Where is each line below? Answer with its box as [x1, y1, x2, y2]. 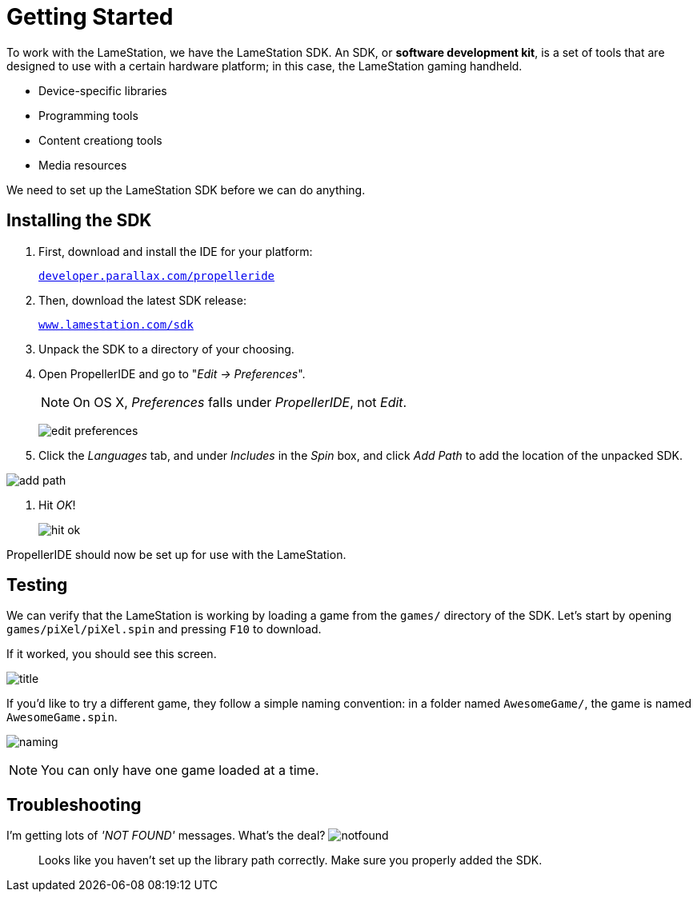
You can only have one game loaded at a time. [41, 762, 319, 779]
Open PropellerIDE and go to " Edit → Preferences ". [38, 366, 306, 381]
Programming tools [38, 108, 138, 122]
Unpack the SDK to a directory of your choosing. [38, 341, 294, 356]
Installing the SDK [6, 210, 152, 231]
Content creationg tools [38, 133, 162, 147]
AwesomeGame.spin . [6, 710, 118, 724]
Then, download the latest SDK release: [38, 293, 246, 307]
